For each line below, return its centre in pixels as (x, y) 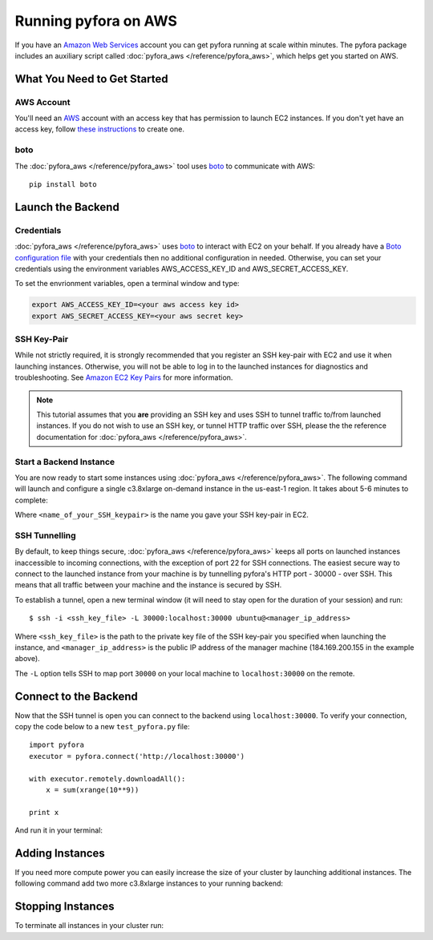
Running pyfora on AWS (96, 21)
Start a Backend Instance (65, 462)
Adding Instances (60, 853)
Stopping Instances (65, 907)
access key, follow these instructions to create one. (99, 129)
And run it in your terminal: (59, 830)
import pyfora (57, 745)
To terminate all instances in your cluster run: (89, 926)
